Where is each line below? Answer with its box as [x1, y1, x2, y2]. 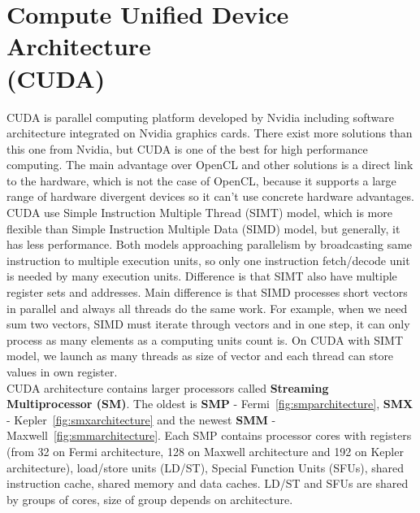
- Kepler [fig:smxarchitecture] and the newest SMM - [6, 411, 276, 428]
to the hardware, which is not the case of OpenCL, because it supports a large [6, 172, 396, 189]
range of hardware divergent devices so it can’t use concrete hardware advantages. [6, 188, 414, 205]
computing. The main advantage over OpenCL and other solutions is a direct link [6, 156, 414, 173]
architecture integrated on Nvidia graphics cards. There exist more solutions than [6, 124, 413, 141]
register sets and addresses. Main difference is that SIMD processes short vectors [6, 284, 408, 301]
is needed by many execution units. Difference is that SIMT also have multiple [6, 267, 397, 285]
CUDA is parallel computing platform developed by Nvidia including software [6, 108, 394, 125]
